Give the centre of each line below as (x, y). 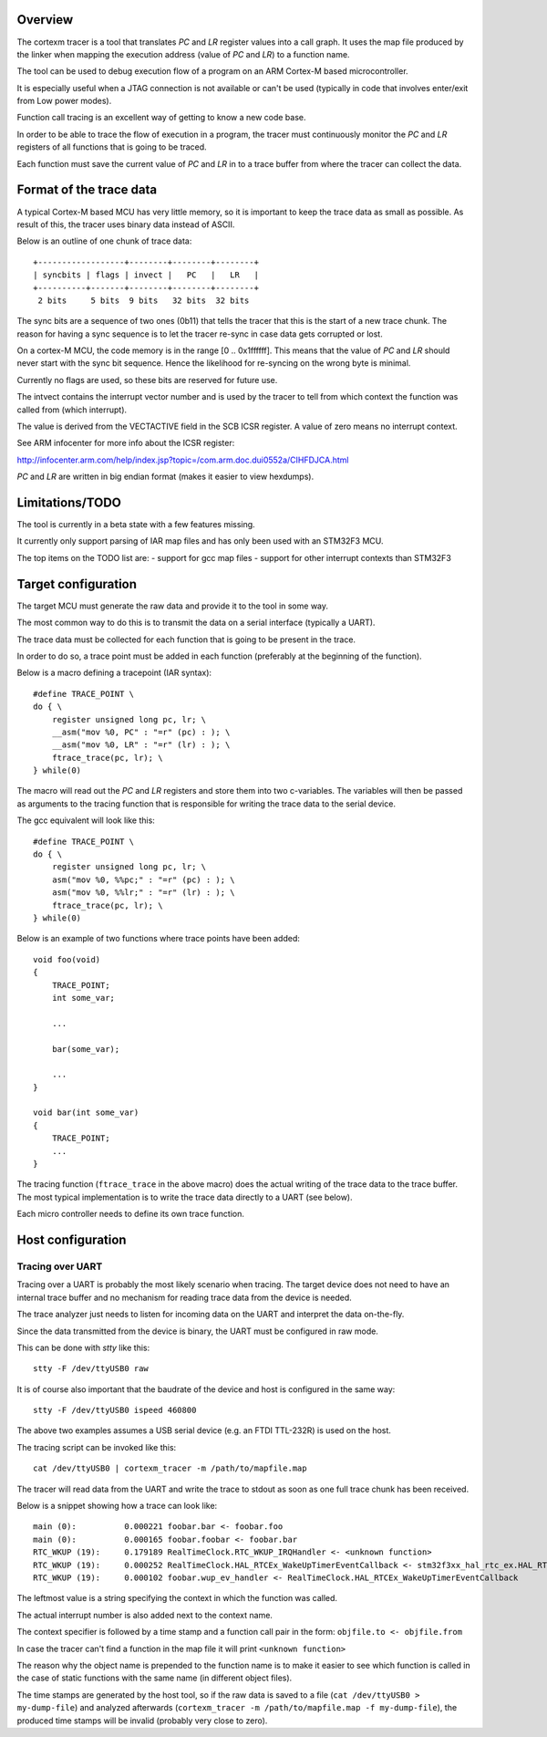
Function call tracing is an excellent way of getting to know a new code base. (161, 118)
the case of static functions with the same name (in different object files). (155, 1678)
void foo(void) (67, 959)
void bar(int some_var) (86, 1113)
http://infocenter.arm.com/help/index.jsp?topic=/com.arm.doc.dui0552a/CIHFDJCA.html (183, 460)
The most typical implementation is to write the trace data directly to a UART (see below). (185, 1197)
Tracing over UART (60, 1266)
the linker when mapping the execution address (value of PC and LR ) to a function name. (183, 54)
